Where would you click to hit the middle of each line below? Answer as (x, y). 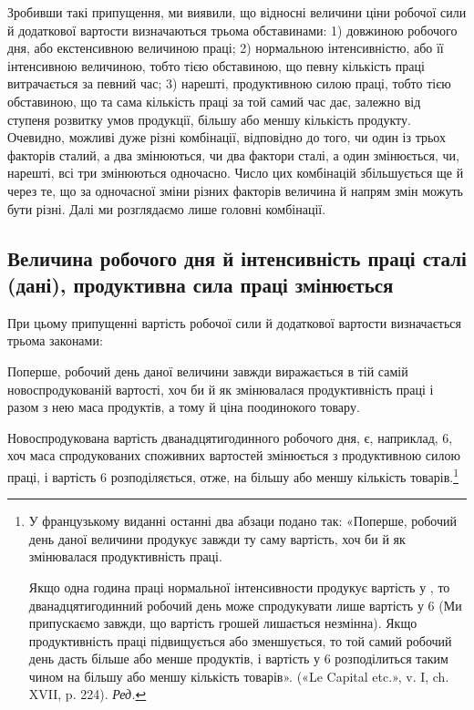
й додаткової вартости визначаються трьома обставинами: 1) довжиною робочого (232, 30)
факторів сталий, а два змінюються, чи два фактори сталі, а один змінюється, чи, (233, 154)
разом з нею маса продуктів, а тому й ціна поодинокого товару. (184, 407)
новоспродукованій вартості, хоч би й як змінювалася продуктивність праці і (221, 389)
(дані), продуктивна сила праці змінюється (201, 284)
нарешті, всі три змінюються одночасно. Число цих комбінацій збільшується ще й (236, 173)
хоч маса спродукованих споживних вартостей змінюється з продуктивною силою (234, 455)
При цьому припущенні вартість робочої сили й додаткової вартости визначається (234, 322)
